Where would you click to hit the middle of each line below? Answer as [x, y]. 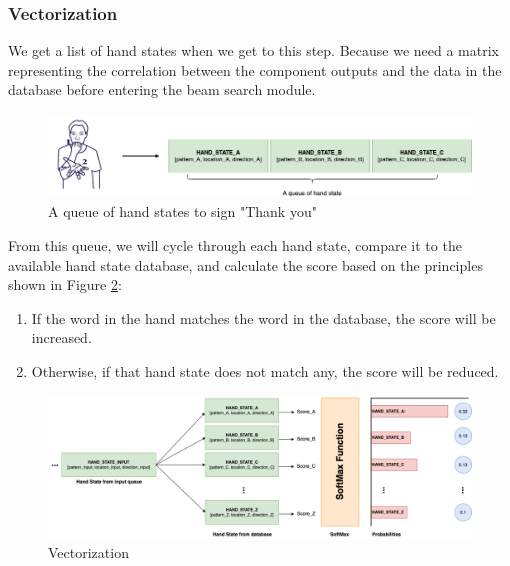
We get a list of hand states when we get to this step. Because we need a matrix [253, 50]
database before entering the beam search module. [162, 89]
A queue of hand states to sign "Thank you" [182, 211]
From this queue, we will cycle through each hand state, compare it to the [235, 244]
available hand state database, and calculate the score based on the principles [245, 264]
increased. [61, 337]
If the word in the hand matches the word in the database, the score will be [263, 317]
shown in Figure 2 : [65, 284]
